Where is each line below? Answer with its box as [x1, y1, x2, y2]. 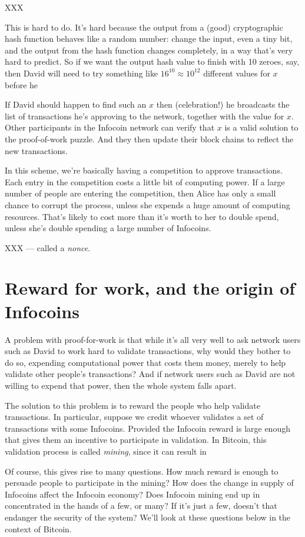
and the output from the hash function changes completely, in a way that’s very [5, 44, 293, 56]
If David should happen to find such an [5, 98, 147, 111]
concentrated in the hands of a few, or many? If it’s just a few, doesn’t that [5, 499, 277, 512]
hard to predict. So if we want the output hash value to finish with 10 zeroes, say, [5, 55, 300, 68]
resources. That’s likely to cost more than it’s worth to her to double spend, [5, 210, 279, 222]
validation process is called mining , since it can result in [5, 445, 207, 457]
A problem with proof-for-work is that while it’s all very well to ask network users [5, 333, 301, 345]
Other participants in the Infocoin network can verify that [5, 121, 215, 134]
